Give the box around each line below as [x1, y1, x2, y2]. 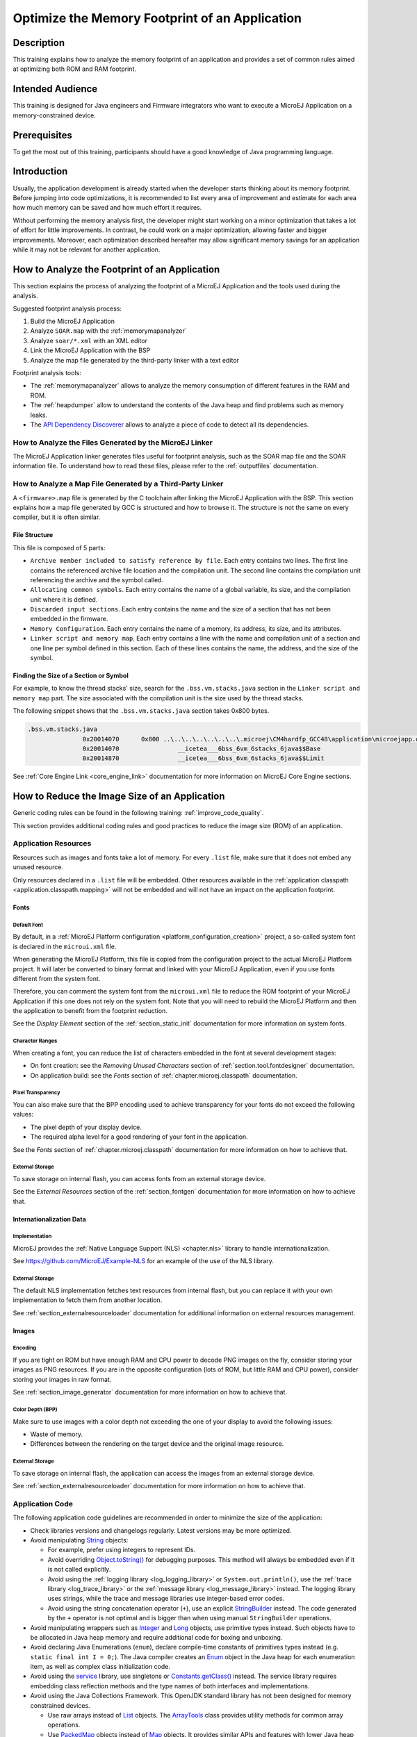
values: [13, 1110, 34, 1119]
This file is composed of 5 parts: [13, 543, 106, 552]
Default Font [13, 921, 44, 928]
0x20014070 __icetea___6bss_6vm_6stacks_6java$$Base [82, 744, 321, 752]
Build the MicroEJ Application [30, 317, 115, 325]
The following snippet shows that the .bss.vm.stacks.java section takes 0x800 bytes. [13, 707, 270, 715]
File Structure [13, 531, 54, 539]
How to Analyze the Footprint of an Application [13, 263, 220, 275]
